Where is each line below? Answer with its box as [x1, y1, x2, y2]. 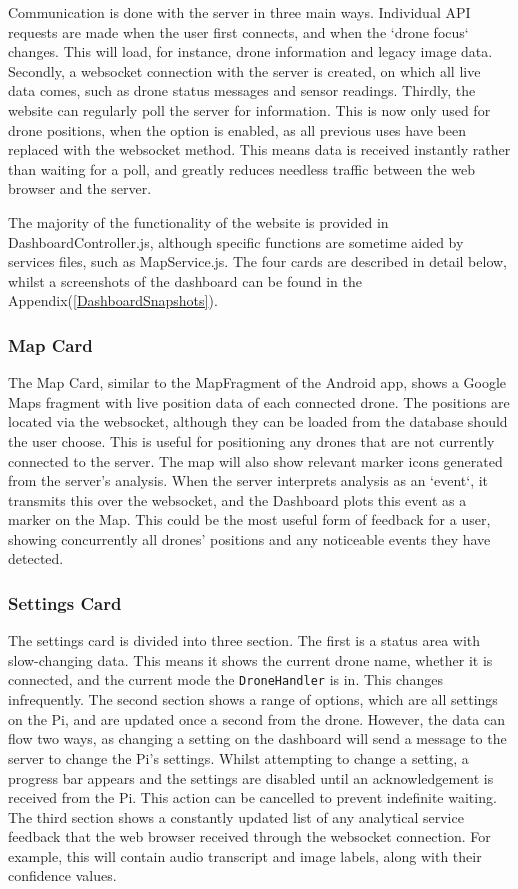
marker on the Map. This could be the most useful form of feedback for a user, [8, 509, 491, 530]
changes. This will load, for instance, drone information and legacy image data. [8, 41, 493, 62]
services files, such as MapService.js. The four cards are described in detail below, [8, 251, 507, 272]
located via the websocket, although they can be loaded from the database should [8, 411, 508, 432]
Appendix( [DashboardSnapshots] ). [8, 290, 218, 311]
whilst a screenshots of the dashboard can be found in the [8, 270, 362, 291]
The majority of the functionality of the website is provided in [8, 211, 389, 232]
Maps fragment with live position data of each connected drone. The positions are [8, 391, 510, 412]
